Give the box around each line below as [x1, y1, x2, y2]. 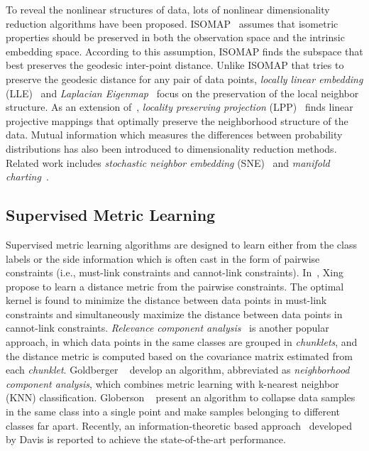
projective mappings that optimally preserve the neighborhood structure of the [6, 113, 348, 128]
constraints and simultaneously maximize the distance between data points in [6, 306, 343, 321]
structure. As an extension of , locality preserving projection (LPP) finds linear [6, 99, 353, 114]
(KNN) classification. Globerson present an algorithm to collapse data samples [6, 390, 356, 405]
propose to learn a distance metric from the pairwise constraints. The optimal [6, 278, 344, 293]
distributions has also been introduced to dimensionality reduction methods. [6, 141, 337, 156]
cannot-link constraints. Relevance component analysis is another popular [6, 320, 329, 335]
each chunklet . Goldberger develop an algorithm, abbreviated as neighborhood [6, 362, 350, 377]
